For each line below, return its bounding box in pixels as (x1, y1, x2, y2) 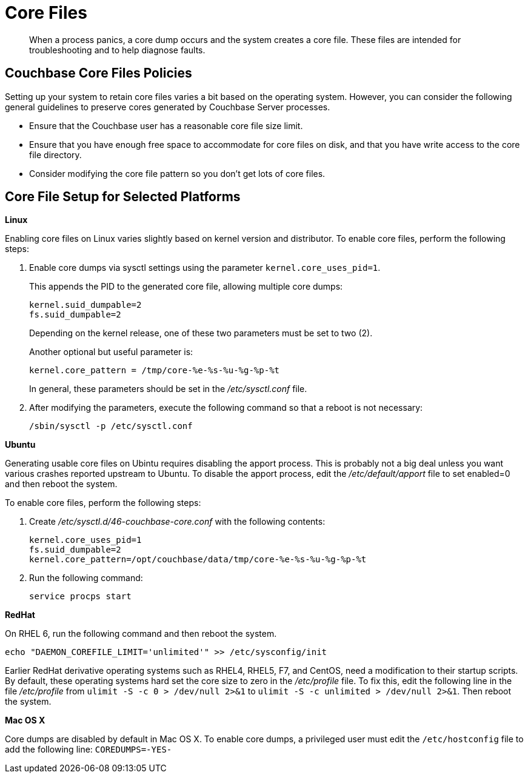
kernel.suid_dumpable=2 (29, 300, 142, 310)
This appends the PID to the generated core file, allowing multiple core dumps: (29, 281, 343, 292)
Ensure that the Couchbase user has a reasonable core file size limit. (29, 120, 303, 131)
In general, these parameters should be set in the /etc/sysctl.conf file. (29, 384, 307, 394)
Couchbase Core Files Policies (5, 65, 192, 81)
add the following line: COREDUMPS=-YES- (5, 744, 172, 755)
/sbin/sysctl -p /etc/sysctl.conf (29, 421, 193, 431)
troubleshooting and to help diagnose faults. (29, 44, 206, 55)
